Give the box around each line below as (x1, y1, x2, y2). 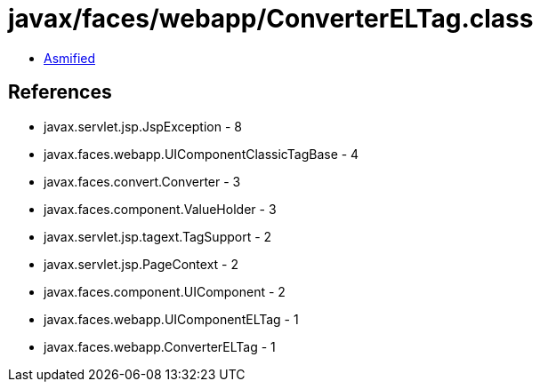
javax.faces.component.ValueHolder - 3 (44, 201, 277, 217)
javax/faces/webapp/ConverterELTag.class (8, 4, 534, 34)
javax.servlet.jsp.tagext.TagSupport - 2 (44, 228, 272, 244)
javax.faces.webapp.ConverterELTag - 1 (44, 338, 276, 354)
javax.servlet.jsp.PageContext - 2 (44, 256, 238, 272)
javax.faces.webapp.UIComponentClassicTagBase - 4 (44, 146, 359, 162)
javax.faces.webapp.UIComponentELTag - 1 (44, 311, 299, 327)
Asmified (44, 50, 96, 66)
